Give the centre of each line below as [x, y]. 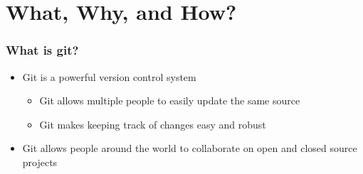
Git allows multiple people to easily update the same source [170, 100]
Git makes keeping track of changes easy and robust [153, 124]
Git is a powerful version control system [109, 76]
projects [40, 162]
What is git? [42, 50]
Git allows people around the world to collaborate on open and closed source [190, 148]
